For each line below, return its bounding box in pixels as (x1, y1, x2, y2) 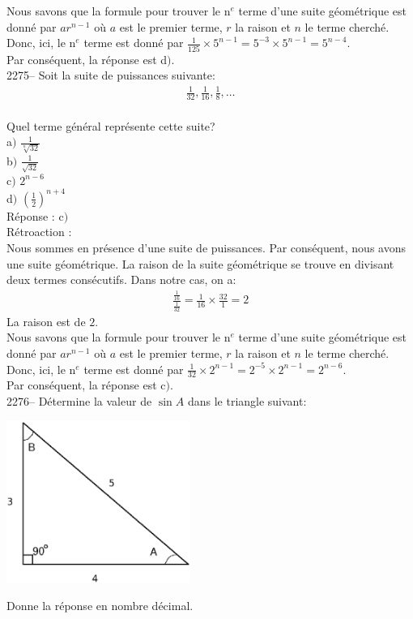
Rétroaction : (6, 223, 72, 240)
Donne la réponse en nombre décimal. (6, 597, 194, 614)
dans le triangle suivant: (187, 393, 307, 410)
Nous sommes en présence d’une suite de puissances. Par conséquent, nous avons (6, 239, 406, 256)
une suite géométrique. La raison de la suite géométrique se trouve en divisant (6, 255, 394, 272)
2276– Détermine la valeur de (6, 393, 152, 410)
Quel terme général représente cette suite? (6, 117, 215, 134)
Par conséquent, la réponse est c (6, 376, 166, 393)
